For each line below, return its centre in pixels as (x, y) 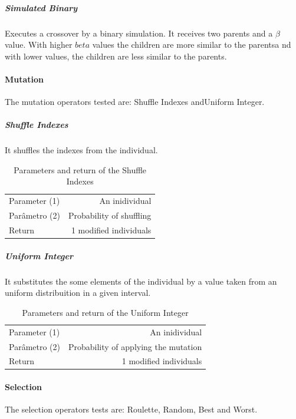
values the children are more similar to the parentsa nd (192, 44)
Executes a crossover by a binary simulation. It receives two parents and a (139, 33)
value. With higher (39, 44)
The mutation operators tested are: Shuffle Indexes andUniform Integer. (135, 102)
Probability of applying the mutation (135, 346)
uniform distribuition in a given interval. (78, 293)
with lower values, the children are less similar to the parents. (116, 56)
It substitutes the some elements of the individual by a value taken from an (141, 281)
